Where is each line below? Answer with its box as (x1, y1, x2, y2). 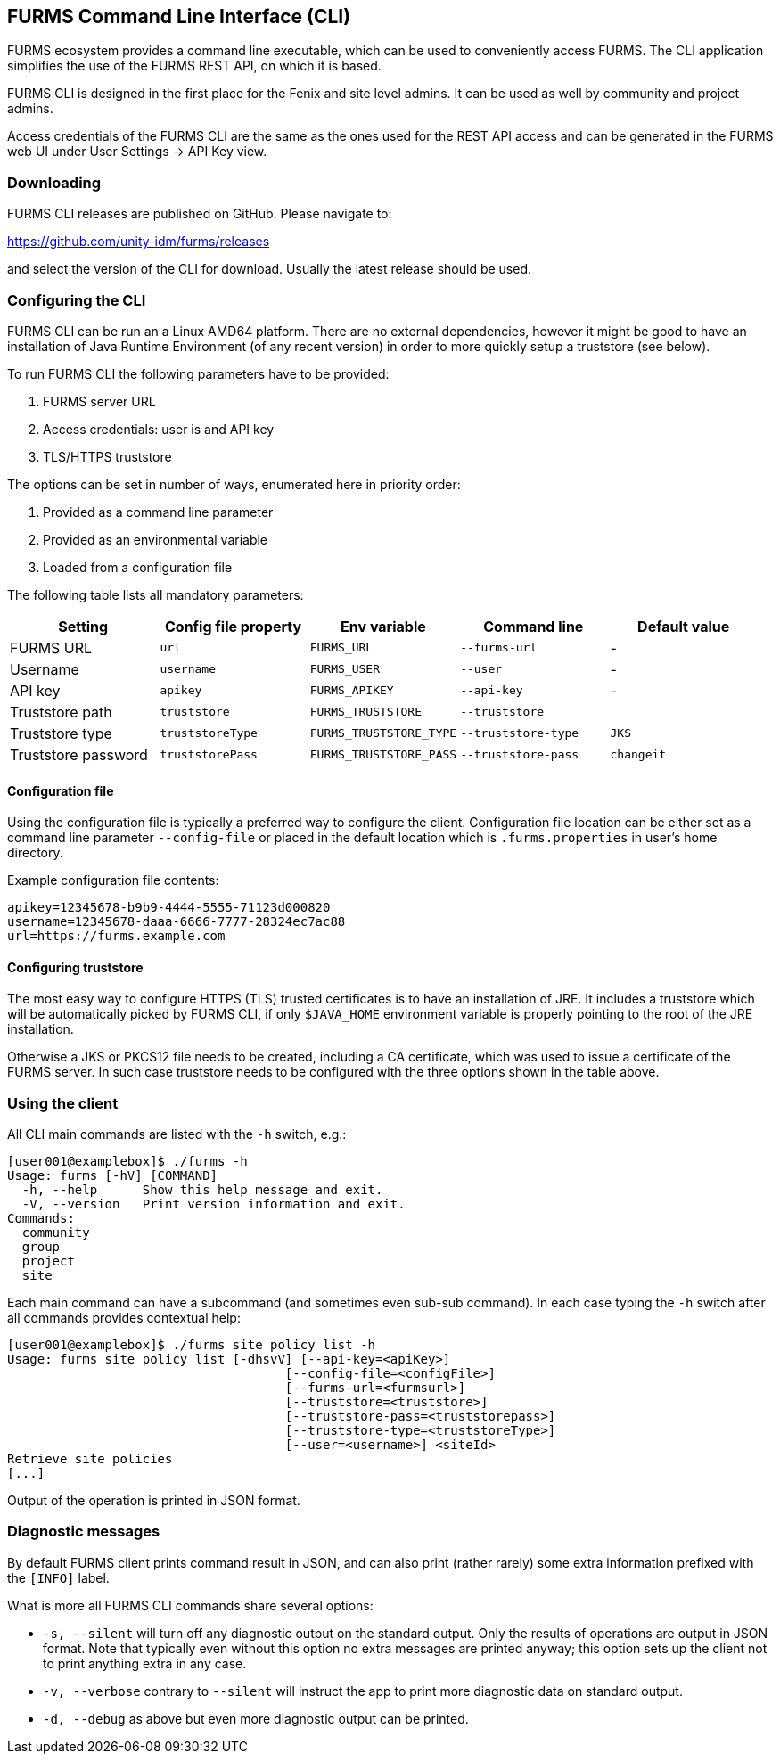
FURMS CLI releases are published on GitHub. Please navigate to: (7, 206, 392, 222)
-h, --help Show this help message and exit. (21, 1183, 383, 1198)
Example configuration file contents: (7, 872, 219, 889)
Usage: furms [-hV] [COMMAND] (7, 1168, 218, 1184)
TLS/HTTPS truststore (43, 448, 172, 464)
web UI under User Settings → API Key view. (7, 143, 267, 160)
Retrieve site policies (7, 1452, 173, 1467)
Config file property (164, 617, 302, 635)
